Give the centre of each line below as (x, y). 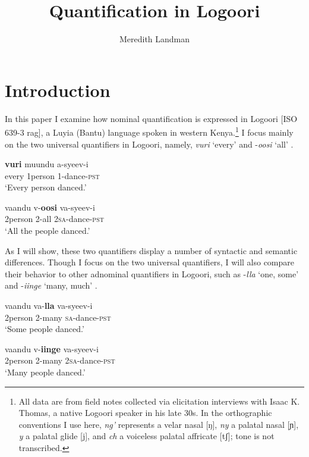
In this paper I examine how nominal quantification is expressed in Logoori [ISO (151, 118)
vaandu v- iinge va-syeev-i (52, 348)
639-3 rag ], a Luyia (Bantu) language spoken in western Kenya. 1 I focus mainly (149, 131)
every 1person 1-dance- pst (52, 175)
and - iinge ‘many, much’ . (51, 285)
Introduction (58, 90)
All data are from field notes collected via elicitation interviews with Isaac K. (159, 401)
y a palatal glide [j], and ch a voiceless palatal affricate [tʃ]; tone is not (146, 436)
